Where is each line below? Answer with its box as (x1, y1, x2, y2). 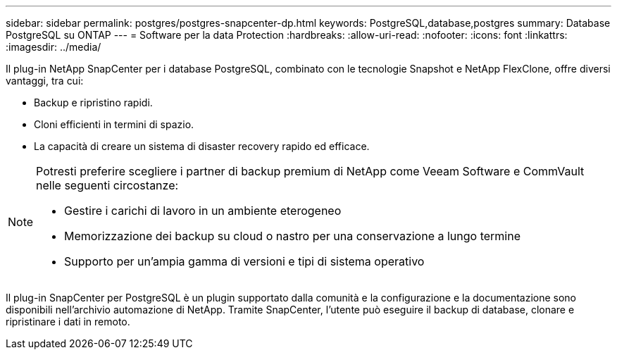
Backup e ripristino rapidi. (34, 96, 153, 108)
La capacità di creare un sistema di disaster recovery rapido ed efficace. (34, 140, 370, 152)
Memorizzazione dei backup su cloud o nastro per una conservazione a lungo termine (64, 229, 521, 243)
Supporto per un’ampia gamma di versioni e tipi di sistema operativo (64, 254, 425, 268)
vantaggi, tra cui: (6, 75, 84, 87)
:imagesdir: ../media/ (6, 41, 101, 53)
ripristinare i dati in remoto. (6, 316, 130, 328)
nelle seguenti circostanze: (36, 178, 179, 192)
